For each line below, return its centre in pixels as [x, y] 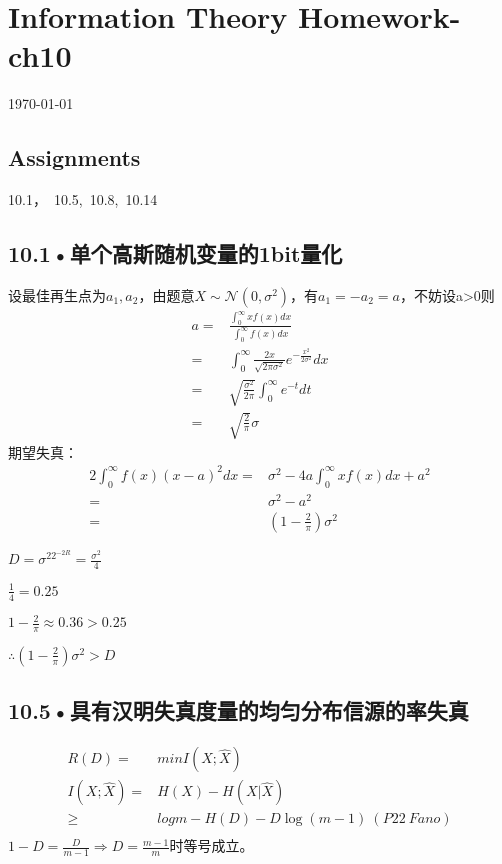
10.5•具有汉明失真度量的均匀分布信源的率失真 [238, 710]
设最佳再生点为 [57, 294]
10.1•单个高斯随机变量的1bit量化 [175, 253]
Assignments [74, 157]
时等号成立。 [211, 845]
